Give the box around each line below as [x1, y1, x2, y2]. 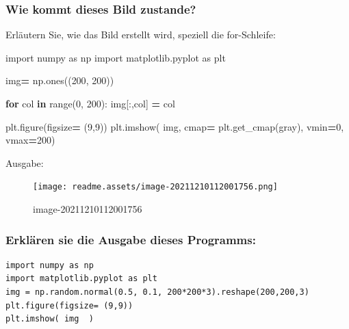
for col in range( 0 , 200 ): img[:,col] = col [5, 96, 175, 110]
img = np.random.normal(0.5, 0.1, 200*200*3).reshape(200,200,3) [5, 287, 309, 298]
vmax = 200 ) [5, 133, 55, 147]
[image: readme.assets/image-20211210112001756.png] [33, 182, 278, 192]
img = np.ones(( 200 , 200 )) [5, 73, 114, 88]
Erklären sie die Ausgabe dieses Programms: [5, 231, 256, 248]
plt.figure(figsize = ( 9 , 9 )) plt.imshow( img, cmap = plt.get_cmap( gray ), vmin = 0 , [5, 119, 344, 133]
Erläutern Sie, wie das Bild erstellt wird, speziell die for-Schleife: [5, 27, 276, 42]
